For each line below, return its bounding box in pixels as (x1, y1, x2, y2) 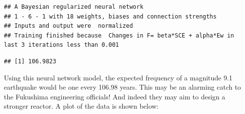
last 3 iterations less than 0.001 (4, 41, 119, 49)
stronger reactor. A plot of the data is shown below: (4, 101, 159, 111)
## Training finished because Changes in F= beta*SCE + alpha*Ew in (4, 32, 234, 39)
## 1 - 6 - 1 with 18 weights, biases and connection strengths (4, 13, 217, 20)
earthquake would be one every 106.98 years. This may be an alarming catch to (4, 82, 241, 92)
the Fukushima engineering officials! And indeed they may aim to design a (4, 91, 226, 101)
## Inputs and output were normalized (4, 22, 133, 30)
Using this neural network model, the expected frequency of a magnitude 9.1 (4, 72, 232, 82)
